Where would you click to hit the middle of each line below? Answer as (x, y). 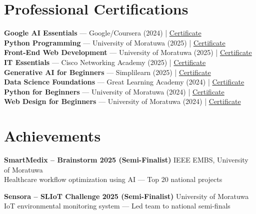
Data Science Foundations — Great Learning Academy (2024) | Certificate (124, 82)
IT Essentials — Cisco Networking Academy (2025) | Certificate (105, 62)
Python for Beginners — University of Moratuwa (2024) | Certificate (114, 91)
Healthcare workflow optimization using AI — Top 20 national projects (113, 179)
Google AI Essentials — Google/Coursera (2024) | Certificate (103, 33)
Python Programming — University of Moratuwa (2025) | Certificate (115, 42)
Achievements (52, 136)
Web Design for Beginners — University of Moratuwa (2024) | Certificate (122, 101)
